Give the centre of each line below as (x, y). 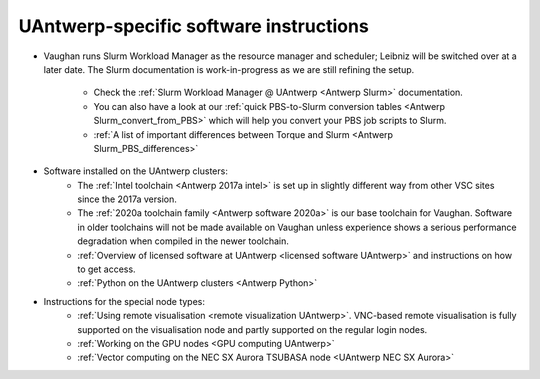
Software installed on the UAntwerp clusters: (136, 171)
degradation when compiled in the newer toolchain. (183, 241)
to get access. (106, 269)
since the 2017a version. (127, 199)
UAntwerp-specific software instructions (193, 26)
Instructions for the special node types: (124, 301)
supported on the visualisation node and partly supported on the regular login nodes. (252, 329)
